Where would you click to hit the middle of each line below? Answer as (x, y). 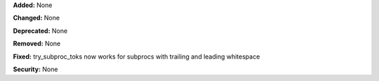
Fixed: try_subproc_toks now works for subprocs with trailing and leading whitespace (137, 57)
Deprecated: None (40, 31)
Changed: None (36, 18)
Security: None (35, 69)
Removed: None (37, 44)
